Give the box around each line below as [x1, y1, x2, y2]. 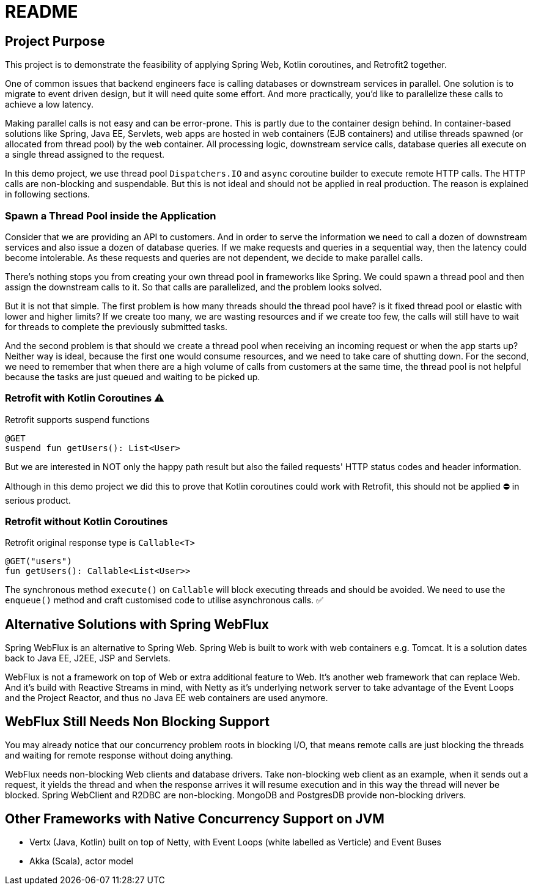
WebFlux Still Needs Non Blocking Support [5, 713, 270, 729]
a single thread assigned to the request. [5, 149, 165, 160]
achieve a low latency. [5, 99, 94, 110]
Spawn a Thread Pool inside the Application [5, 209, 216, 222]
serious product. [5, 495, 71, 506]
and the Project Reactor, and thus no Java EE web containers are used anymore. [5, 693, 328, 704]
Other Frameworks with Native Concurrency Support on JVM [5, 811, 384, 826]
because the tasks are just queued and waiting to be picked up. [5, 371, 260, 382]
